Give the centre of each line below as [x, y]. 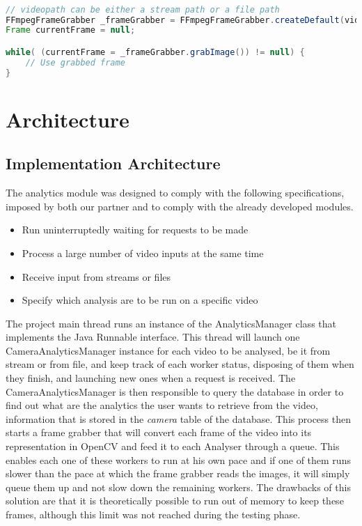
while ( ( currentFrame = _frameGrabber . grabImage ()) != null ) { [155, 52]
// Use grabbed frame [75, 62]
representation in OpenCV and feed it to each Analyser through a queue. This [173, 446]
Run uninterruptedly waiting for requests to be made [135, 230]
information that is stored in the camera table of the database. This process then [178, 418]
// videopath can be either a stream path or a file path [143, 9]
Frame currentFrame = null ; [71, 30]
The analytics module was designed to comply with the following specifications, [175, 193]
